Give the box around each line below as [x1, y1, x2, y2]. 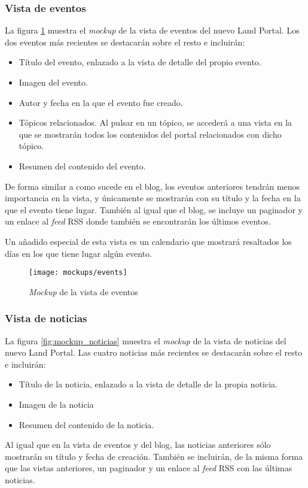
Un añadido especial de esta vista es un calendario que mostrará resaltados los [5, 235, 292, 247]
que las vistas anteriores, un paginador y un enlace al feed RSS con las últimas [5, 462, 292, 474]
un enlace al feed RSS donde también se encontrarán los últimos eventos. [5, 215, 271, 228]
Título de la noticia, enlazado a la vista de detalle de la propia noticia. [19, 378, 277, 390]
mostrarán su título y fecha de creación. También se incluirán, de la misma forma [5, 450, 303, 462]
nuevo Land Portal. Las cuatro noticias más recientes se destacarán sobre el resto [5, 346, 303, 359]
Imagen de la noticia [19, 398, 94, 410]
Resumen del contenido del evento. [19, 159, 146, 172]
